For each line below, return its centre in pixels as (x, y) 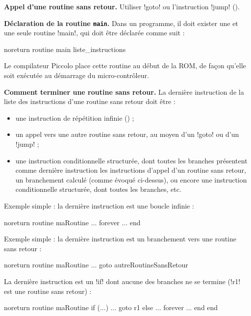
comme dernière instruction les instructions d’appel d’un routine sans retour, (131, 170)
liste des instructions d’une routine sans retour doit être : (90, 101)
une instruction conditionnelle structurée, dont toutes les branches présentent (131, 160)
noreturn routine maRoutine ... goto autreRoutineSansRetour (96, 265)
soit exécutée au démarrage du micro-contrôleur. (76, 75)
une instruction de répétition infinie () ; (75, 118)
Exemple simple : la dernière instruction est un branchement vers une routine (120, 239)
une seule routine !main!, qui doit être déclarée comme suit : (94, 33)
